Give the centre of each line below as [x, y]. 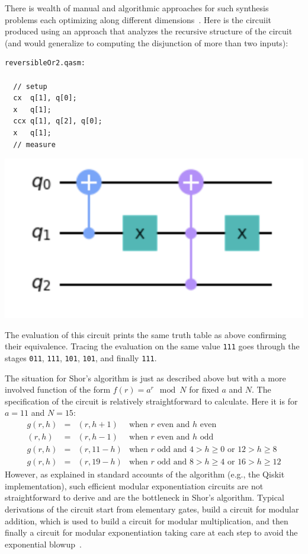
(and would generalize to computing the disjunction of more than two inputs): [147, 42]
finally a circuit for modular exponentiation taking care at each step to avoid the [151, 532]
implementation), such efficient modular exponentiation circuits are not [134, 485]
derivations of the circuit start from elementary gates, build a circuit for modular [152, 509]
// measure [34, 144]
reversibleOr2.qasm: [45, 63]
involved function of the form [58, 389]
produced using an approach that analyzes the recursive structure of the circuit [149, 31]
